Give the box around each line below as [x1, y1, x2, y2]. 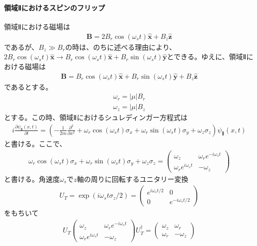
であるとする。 [4, 81, 53, 92]
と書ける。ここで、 [4, 138, 67, 148]
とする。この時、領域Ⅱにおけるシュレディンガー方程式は [4, 112, 188, 123]
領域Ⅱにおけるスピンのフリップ [4, 2, 105, 12]
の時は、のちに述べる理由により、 [65, 41, 176, 52]
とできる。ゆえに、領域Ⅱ [167, 51, 247, 62]
